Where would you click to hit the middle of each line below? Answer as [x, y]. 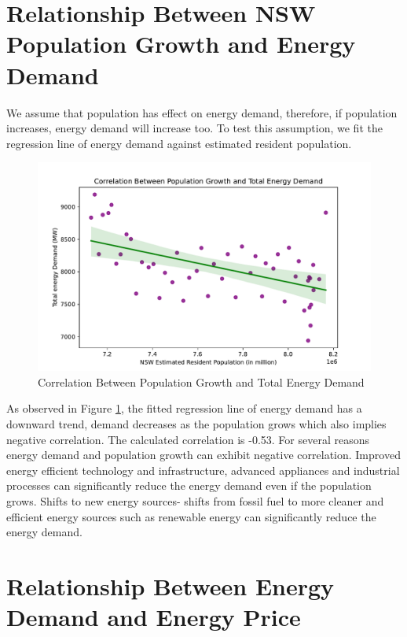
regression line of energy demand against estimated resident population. [179, 143]
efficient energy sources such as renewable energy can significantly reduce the [191, 516]
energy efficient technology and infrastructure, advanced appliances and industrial [203, 470]
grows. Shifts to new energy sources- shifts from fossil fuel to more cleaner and [195, 501]
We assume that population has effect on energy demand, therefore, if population [202, 112]
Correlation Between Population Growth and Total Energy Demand [201, 381]
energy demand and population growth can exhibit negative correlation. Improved [203, 455]
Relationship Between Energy [170, 586]
